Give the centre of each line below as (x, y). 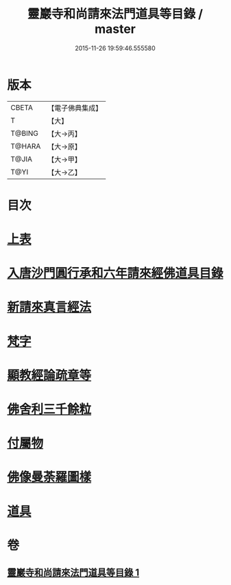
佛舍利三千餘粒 (49, 409)
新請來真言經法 (49, 307)
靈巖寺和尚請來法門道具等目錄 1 (73, 573)
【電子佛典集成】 (75, 108)
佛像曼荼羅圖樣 (49, 477)
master (115, 29)
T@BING (25, 133)
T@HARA (26, 146)
